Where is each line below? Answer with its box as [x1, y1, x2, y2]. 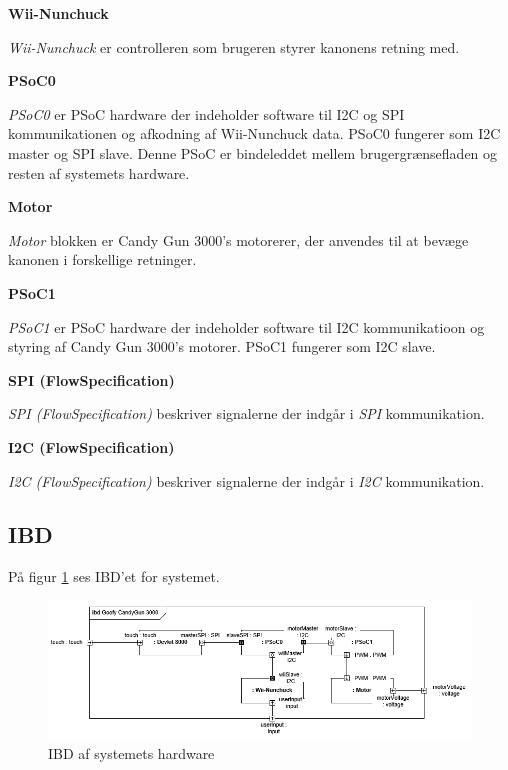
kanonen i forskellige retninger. [8, 249, 197, 270]
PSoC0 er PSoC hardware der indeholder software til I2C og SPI [8, 103, 405, 124]
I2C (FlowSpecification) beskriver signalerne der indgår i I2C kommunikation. [8, 470, 485, 491]
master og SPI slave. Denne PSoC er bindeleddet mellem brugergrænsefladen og [8, 142, 498, 163]
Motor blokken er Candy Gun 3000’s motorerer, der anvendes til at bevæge [8, 229, 469, 250]
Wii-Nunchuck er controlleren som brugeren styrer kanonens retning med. [8, 36, 460, 57]
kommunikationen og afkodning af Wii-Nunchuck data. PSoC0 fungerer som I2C [8, 123, 501, 144]
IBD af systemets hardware [48, 743, 215, 764]
